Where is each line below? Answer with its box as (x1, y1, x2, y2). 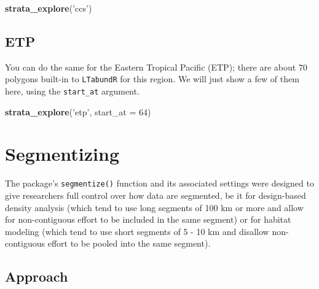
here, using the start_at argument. (5, 85, 140, 98)
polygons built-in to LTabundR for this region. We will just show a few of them (5, 72, 299, 85)
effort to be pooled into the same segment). (47, 237, 211, 250)
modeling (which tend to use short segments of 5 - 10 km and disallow (5, 225, 269, 237)
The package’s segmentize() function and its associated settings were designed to (5, 177, 314, 190)
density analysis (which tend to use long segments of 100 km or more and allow (5, 201, 304, 214)
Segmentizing (5, 141, 120, 166)
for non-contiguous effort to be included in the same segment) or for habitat (5, 213, 291, 226)
